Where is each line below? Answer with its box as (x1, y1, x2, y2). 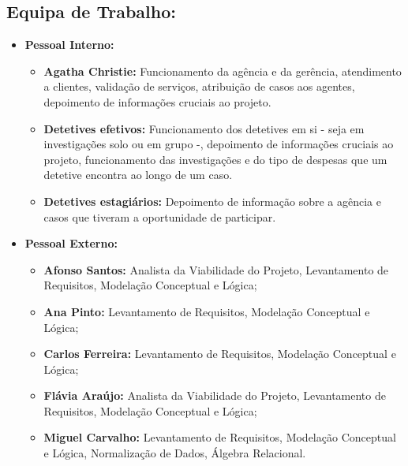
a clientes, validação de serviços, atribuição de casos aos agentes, (43, 78, 355, 95)
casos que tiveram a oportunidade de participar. (43, 208, 276, 225)
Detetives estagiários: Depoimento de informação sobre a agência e (43, 192, 381, 209)
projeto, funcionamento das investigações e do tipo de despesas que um (43, 151, 387, 167)
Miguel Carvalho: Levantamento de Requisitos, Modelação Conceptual (43, 429, 396, 445)
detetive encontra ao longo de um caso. (43, 166, 233, 183)
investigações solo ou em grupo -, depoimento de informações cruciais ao (43, 136, 394, 152)
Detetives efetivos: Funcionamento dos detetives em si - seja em (43, 120, 365, 136)
